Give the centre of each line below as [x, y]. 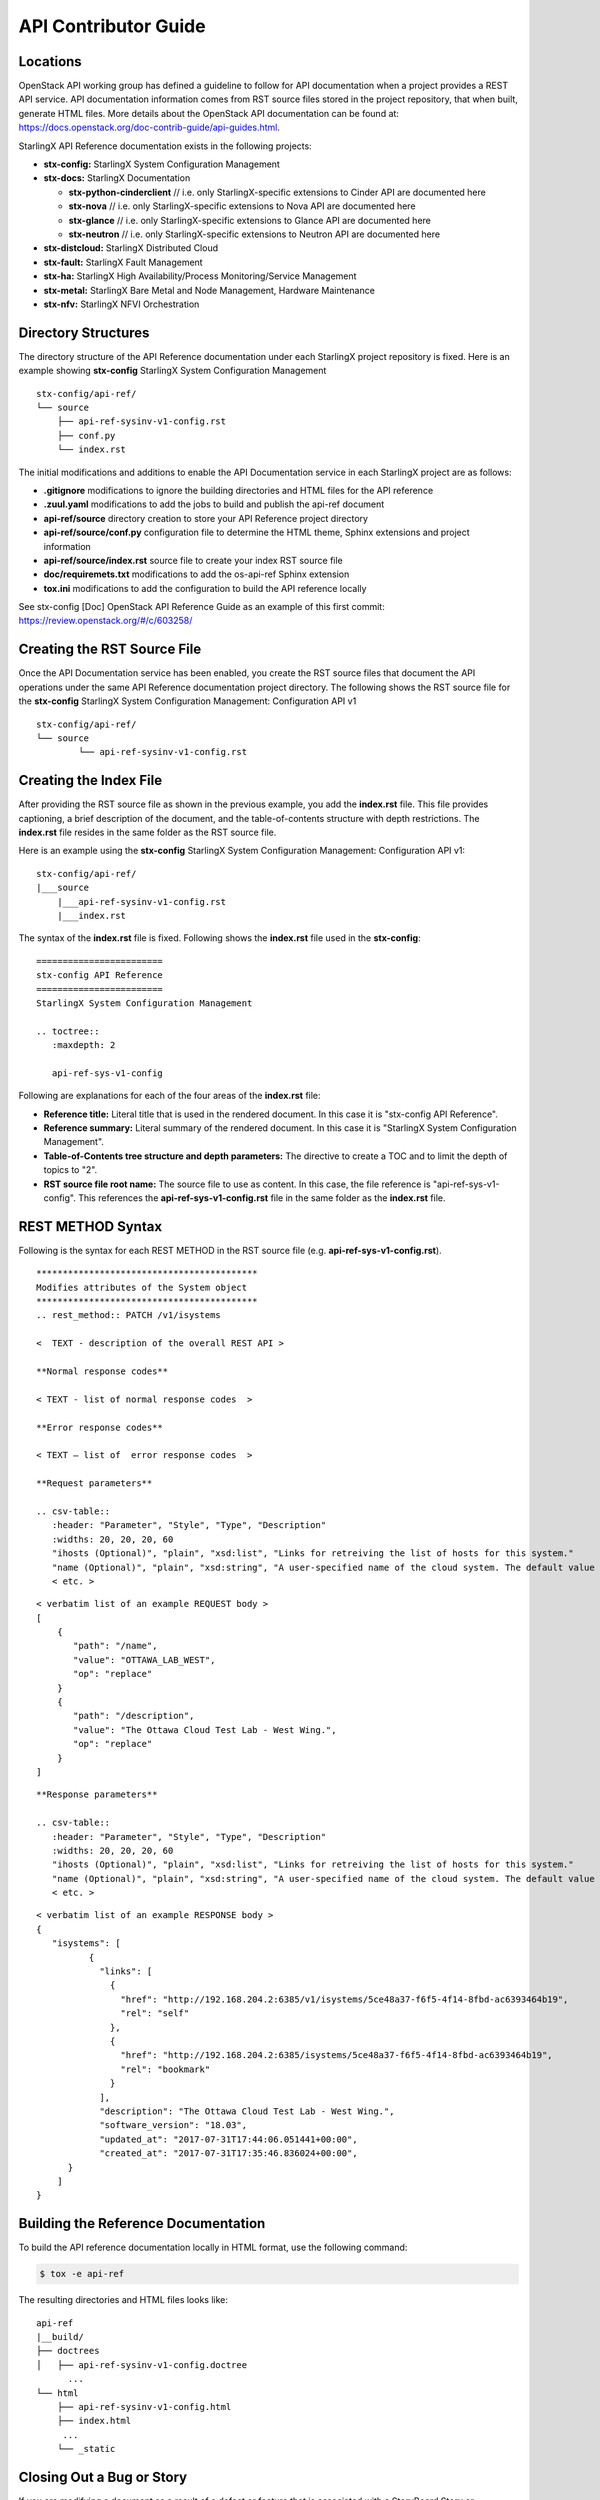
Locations [50, 61]
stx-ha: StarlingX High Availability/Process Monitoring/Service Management [200, 276]
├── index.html [94, 2421]
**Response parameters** [97, 1794]
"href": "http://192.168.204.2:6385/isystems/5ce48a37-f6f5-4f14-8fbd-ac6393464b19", [337, 2055]
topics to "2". [70, 1170]
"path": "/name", [115, 1646]
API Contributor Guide [112, 26]
